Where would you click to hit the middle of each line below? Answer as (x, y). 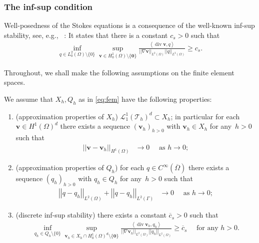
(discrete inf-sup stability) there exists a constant (91, 215)
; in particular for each (205, 116)
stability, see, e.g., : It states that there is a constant (86, 35)
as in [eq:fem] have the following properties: (145, 99)
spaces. (15, 82)
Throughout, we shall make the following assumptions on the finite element (119, 72)
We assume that (29, 99)
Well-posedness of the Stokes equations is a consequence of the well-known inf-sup (129, 25)
